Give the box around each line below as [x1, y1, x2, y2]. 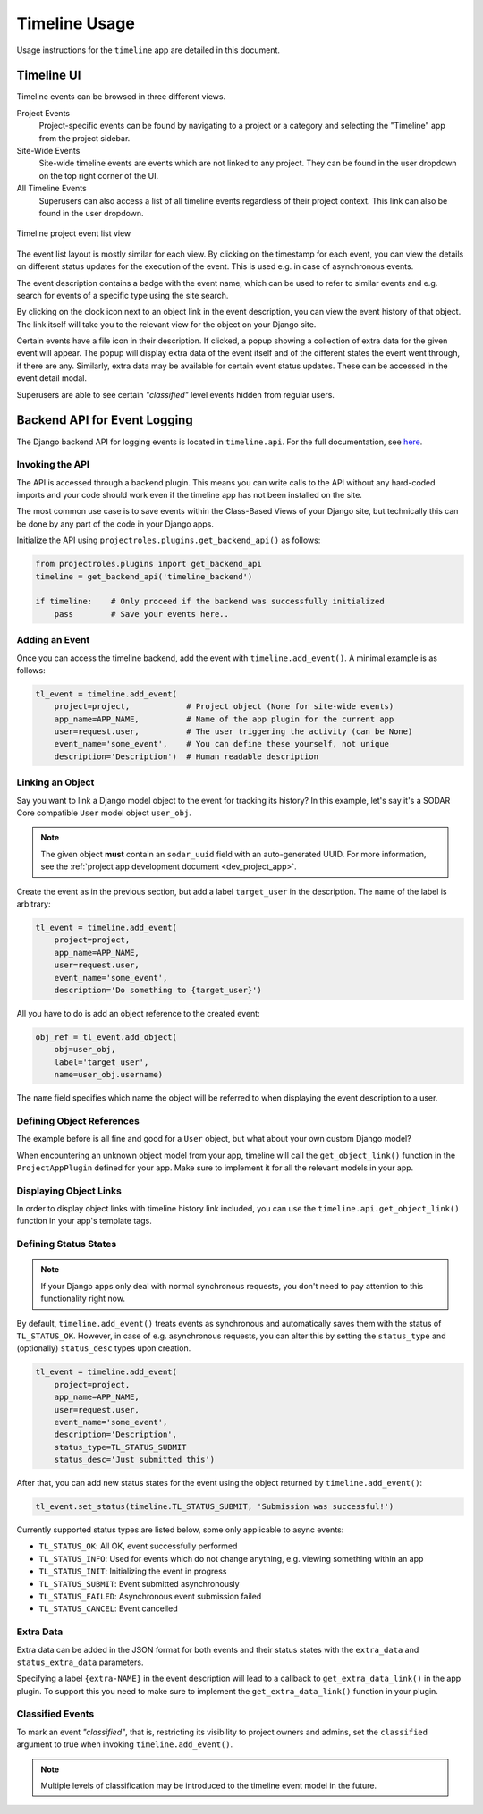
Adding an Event [16, 634, 90, 646]
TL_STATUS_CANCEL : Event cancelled [38, 1603, 178, 1614]
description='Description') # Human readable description [54, 751, 319, 762]
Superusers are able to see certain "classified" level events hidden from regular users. [16, 389, 335, 400]
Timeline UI [16, 68, 81, 83]
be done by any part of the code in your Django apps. [16, 519, 215, 529]
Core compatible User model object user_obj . [16, 807, 191, 818]
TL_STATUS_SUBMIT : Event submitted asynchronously [38, 1578, 241, 1589]
